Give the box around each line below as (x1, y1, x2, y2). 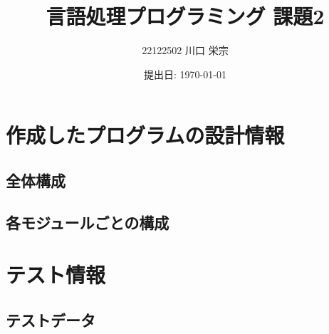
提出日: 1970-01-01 (144, 66, 226, 81)
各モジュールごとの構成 (6, 211, 169, 233)
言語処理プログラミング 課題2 (46, 1, 325, 31)
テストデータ (6, 308, 95, 330)
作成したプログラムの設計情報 (6, 120, 285, 150)
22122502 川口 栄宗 (142, 43, 229, 58)
